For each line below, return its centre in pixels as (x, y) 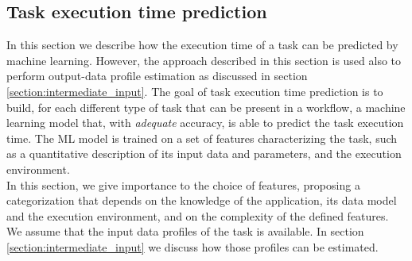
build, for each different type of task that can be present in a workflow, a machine (206, 107)
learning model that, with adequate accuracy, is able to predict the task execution (205, 123)
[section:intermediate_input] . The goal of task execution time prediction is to (195, 91)
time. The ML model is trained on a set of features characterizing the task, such (202, 138)
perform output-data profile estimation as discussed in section (157, 76)
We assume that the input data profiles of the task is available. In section (185, 231)
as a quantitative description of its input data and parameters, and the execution (204, 154)
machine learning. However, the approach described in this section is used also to (204, 60)
